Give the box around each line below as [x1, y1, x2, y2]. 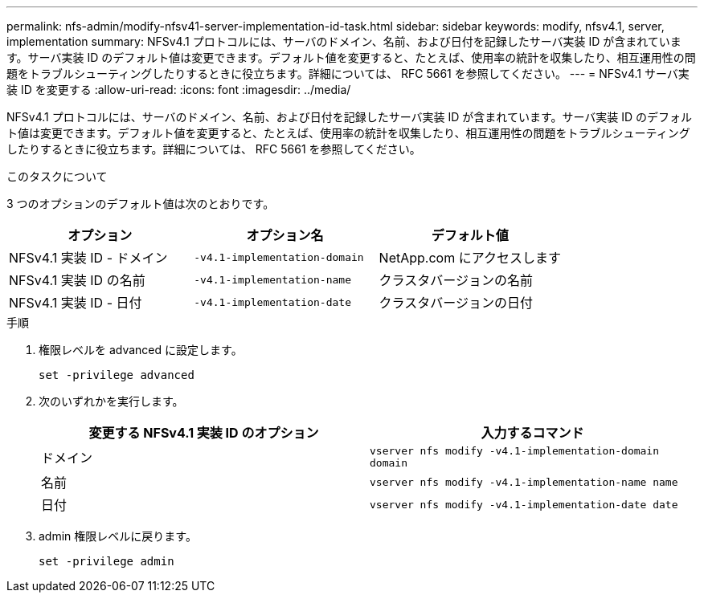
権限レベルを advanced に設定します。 [39, 343, 243, 357]
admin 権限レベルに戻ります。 [39, 529, 197, 543]
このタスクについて [6, 169, 108, 183]
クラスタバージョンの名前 [379, 272, 533, 288]
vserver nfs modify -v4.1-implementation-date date [370, 498, 678, 511]
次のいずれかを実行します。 [39, 394, 184, 408]
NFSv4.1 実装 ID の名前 [9, 272, 145, 288]
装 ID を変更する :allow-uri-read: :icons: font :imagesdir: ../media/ [6, 83, 351, 96]
